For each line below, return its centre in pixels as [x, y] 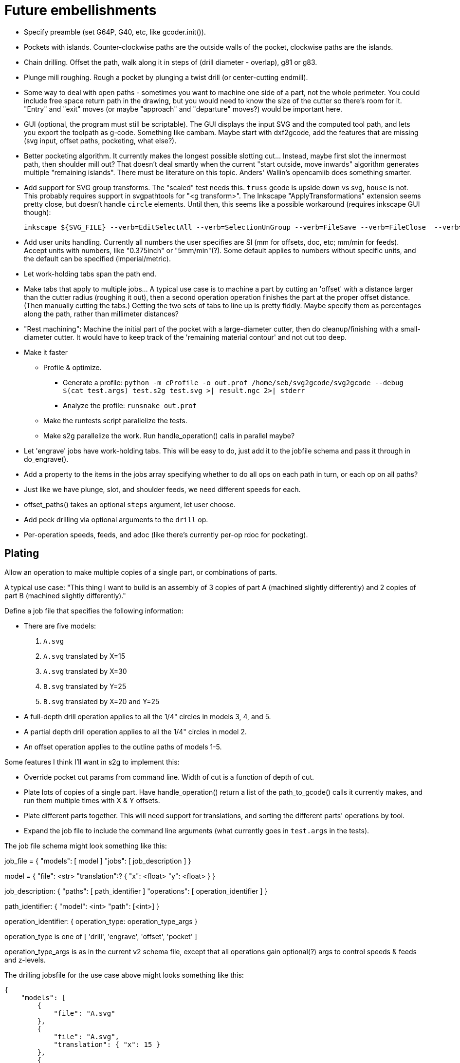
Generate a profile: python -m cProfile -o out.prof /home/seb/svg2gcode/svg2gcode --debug [233, 382]
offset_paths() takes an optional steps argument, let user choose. [130, 504]
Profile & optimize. [73, 367]
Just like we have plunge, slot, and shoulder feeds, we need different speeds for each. [162, 489]
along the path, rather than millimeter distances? [101, 314]
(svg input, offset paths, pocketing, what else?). [100, 140]
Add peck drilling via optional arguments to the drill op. [116, 519]
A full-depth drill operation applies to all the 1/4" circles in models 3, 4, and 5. [147, 716]
